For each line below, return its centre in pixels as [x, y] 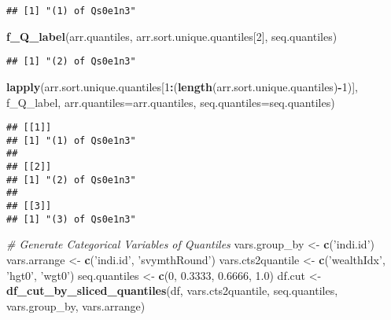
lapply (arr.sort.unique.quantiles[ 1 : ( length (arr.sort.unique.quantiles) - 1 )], [182, 86]
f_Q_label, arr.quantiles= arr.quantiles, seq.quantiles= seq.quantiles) [171, 102]
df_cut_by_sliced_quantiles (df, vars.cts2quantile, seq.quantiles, [172, 291]
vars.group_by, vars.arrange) [76, 305]
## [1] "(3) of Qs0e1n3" [71, 219]
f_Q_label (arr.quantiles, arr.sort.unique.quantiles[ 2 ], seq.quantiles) [172, 36]
